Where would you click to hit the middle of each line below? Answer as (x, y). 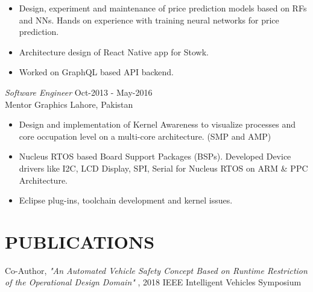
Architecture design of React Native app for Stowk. (114, 51)
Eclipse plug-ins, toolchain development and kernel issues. (126, 200)
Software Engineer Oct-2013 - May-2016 (79, 92)
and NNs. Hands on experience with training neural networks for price (149, 20)
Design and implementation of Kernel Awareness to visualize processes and (157, 124)
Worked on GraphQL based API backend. (96, 72)
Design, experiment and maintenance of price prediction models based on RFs (163, 8)
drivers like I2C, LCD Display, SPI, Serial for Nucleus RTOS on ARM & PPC (163, 168)
